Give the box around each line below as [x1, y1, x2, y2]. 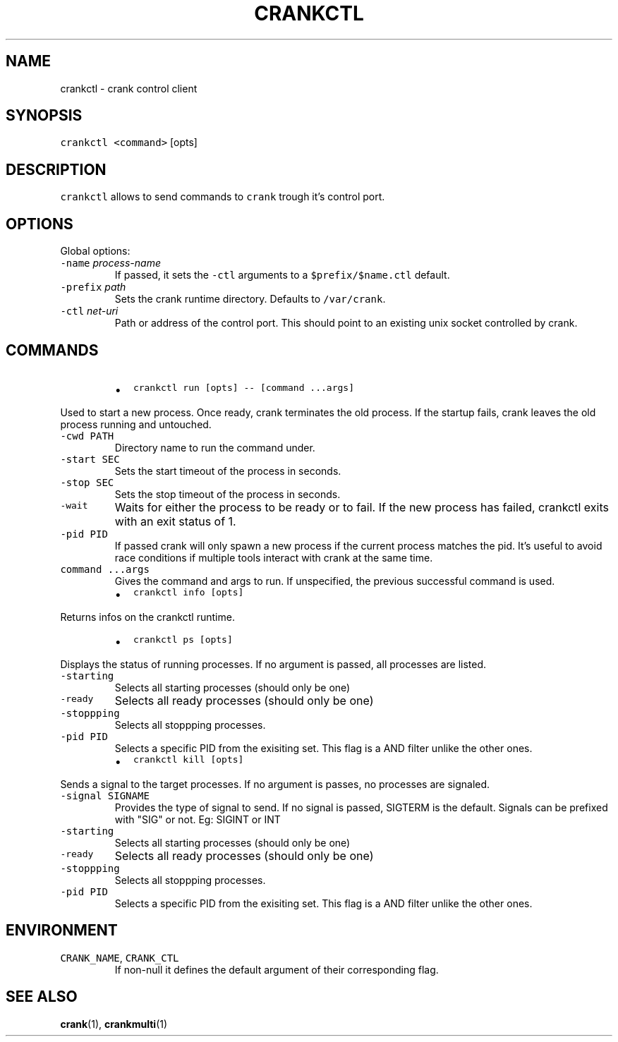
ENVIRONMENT [6, 921, 118, 940]
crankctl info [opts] [133, 586, 244, 598]
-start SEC [60, 453, 120, 465]
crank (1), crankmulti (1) [60, 1017, 168, 1030]
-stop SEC [60, 476, 114, 488]
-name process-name [60, 257, 161, 269]
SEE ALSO [6, 988, 78, 1006]
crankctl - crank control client [60, 82, 198, 95]
